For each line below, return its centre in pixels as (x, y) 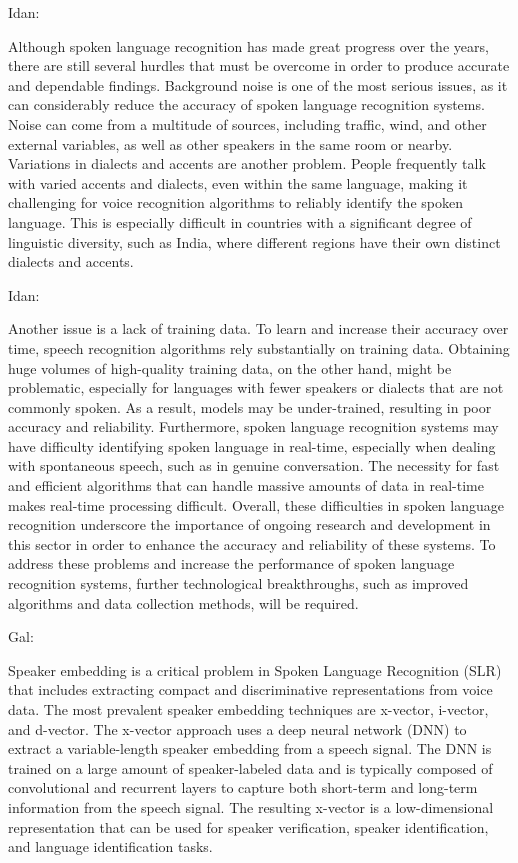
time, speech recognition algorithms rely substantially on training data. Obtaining (259, 347)
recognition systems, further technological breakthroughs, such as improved (238, 583)
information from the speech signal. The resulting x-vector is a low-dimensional (251, 806)
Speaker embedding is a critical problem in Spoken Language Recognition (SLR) (255, 669)
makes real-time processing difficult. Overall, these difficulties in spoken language (256, 504)
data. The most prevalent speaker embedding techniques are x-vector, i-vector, (248, 709)
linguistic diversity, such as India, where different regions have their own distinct (254, 241)
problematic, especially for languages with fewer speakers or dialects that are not (256, 387)
